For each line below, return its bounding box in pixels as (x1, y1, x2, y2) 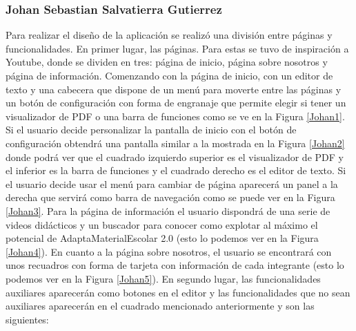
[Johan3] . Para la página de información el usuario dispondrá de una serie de (6, 203, 330, 218)
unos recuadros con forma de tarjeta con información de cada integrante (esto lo (6, 258, 344, 272)
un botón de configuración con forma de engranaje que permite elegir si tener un (6, 95, 346, 110)
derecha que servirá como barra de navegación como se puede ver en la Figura (6, 190, 335, 205)
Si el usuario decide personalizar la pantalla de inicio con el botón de (6, 122, 297, 137)
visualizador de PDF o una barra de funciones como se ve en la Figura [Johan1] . (6, 108, 345, 123)
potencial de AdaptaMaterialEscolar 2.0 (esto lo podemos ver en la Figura (6, 231, 319, 245)
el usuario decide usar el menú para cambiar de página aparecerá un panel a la (6, 176, 338, 191)
